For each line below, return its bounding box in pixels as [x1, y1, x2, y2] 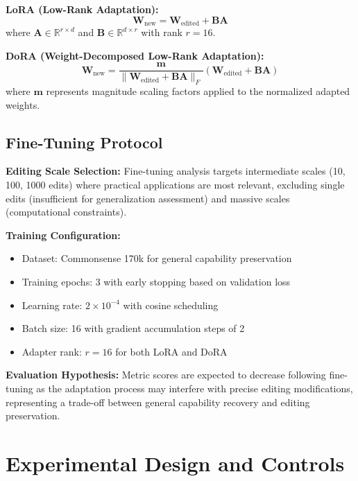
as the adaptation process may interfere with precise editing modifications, [36, 381, 353, 396]
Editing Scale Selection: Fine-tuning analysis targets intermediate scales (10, [6, 164, 346, 178]
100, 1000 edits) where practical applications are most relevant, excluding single [6, 177, 345, 192]
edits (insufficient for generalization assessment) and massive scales [6, 191, 290, 205]
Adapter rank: [22, 344, 82, 358]
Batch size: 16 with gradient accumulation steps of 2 [22, 321, 245, 335]
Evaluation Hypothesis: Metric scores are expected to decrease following [6, 367, 326, 382]
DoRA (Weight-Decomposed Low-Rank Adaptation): [6, 48, 264, 62]
